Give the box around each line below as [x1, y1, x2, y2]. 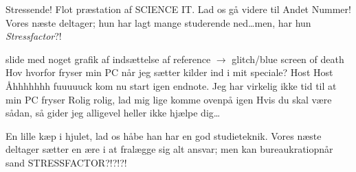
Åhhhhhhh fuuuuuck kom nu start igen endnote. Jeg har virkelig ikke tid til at [5, 78, 337, 93]
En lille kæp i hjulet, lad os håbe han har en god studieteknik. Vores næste [5, 128, 322, 143]
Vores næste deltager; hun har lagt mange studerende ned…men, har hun [5, 15, 311, 29]
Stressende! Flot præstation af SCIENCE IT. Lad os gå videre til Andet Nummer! [5, 2, 351, 16]
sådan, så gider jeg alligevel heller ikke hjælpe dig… [5, 106, 221, 120]
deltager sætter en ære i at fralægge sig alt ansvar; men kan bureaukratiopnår [5, 142, 333, 156]
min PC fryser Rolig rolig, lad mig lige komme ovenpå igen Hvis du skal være [5, 92, 332, 106]
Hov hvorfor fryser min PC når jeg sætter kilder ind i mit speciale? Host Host [5, 65, 333, 79]
